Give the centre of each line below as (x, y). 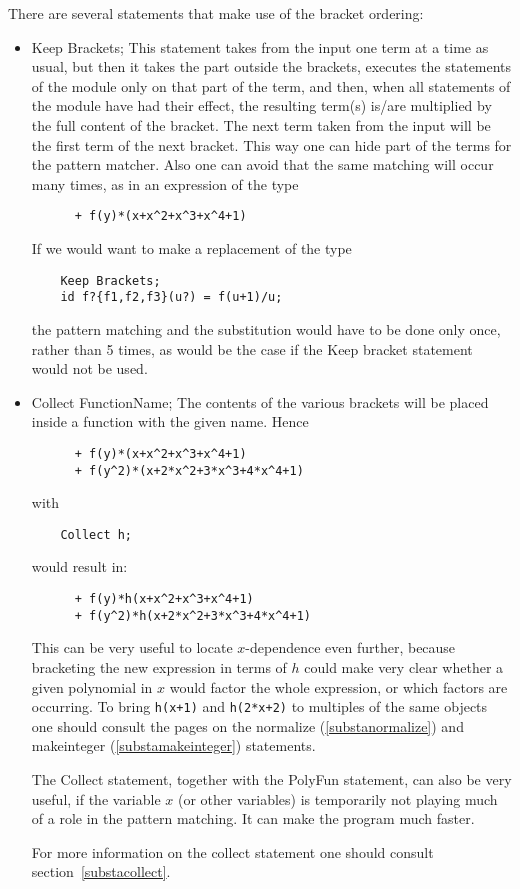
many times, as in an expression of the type (165, 183)
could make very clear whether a (404, 666)
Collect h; (96, 534)
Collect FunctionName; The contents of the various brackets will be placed (260, 401)
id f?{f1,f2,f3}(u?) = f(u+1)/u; (171, 297)
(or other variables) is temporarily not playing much (338, 798)
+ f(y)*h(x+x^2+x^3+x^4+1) (164, 599)
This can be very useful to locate (132, 647)
